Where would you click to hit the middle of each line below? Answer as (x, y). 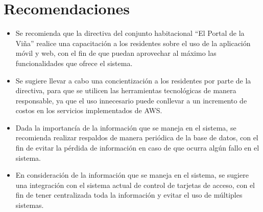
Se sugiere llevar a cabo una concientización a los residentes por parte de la (133, 80)
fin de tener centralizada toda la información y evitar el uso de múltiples (129, 195)
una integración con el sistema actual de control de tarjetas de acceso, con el (135, 185)
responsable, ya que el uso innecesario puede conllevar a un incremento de (131, 100)
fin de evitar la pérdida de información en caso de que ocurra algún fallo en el (137, 148)
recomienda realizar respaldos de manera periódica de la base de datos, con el (137, 137)
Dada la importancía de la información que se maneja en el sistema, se (126, 127)
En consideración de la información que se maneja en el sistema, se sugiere (132, 175)
